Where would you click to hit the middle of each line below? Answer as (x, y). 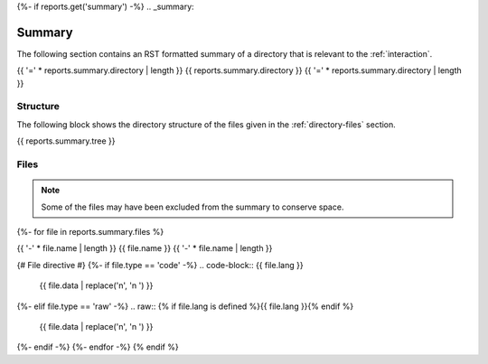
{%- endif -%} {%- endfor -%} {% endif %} (98, 347)
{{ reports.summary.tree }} (66, 141)
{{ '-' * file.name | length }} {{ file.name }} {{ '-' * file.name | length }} (145, 248)
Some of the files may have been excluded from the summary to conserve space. (192, 207)
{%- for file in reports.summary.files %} (90, 231)
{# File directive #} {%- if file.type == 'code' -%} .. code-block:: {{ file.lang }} (160, 265)
